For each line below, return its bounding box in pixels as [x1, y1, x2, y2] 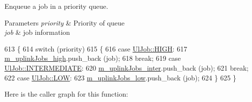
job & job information [4, 27, 70, 37]
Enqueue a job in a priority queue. [4, 1, 108, 11]
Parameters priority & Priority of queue [4, 17, 125, 27]
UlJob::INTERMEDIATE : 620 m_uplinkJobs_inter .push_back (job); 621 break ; [4, 62, 249, 73]
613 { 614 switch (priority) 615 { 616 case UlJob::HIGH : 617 [4, 43, 188, 53]
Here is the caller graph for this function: [4, 89, 128, 99]
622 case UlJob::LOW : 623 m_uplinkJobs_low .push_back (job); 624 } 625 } [4, 72, 237, 82]
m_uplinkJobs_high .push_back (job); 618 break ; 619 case [4, 53, 181, 63]
